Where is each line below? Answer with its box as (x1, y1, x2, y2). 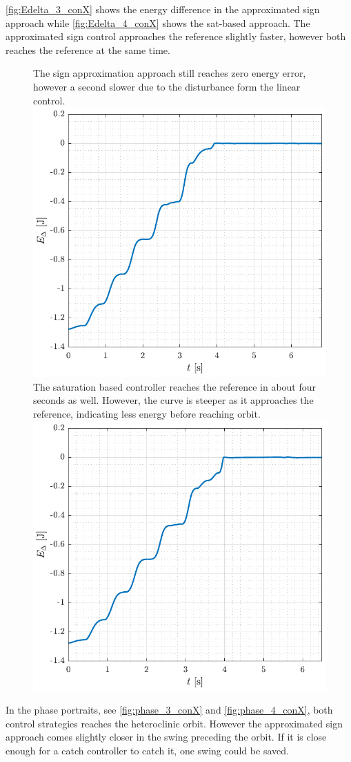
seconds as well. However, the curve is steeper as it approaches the (33, 393, 314, 407)
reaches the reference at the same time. (6, 42, 170, 57)
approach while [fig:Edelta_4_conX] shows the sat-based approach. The (6, 15, 310, 30)
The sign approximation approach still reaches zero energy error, (33, 66, 306, 80)
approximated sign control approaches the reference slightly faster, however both (6, 29, 346, 44)
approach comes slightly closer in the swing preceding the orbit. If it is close (6, 730, 327, 744)
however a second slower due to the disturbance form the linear (33, 79, 301, 93)
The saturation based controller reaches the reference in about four (33, 379, 317, 393)
